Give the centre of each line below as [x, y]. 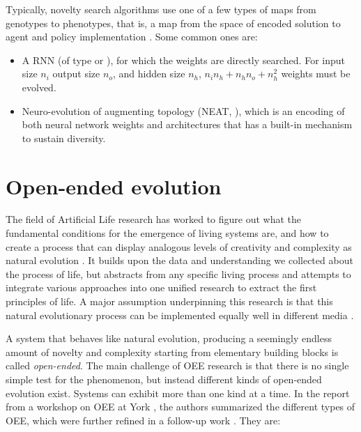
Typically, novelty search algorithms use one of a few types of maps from [161, 9]
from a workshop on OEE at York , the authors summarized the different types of [180, 407]
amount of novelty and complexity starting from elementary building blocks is [172, 352]
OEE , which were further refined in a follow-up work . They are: [143, 420]
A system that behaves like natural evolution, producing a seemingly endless [169, 338]
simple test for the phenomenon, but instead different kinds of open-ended [164, 379]
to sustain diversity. [64, 138]
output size [76, 74]
